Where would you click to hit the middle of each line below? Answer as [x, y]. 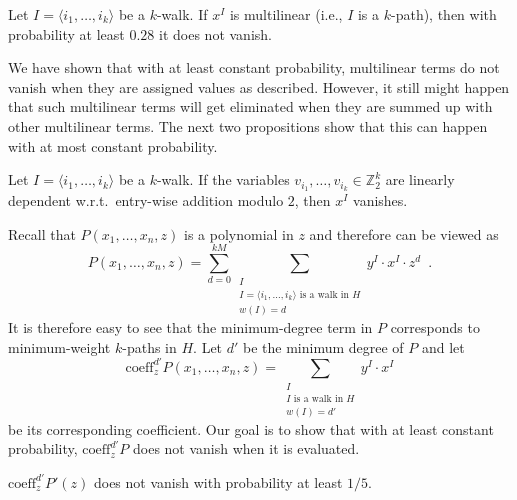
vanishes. [380, 200]
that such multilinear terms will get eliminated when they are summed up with [250, 106]
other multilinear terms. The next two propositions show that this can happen [248, 125]
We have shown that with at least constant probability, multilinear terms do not [254, 67]
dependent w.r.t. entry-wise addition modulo [146, 200]
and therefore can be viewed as [404, 233]
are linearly [420, 179]
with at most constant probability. [113, 145]
